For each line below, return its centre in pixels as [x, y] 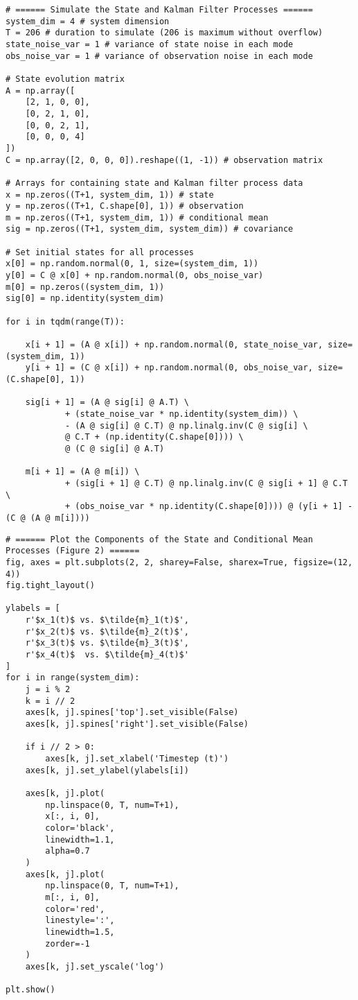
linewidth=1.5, [80, 932]
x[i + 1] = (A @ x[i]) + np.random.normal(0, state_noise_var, [174, 345]
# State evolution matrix [65, 79]
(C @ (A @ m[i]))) [48, 518]
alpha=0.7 [68, 851]
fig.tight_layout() [50, 586]
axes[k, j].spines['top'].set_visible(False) [132, 713]
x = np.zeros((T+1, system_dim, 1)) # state [110, 195]
